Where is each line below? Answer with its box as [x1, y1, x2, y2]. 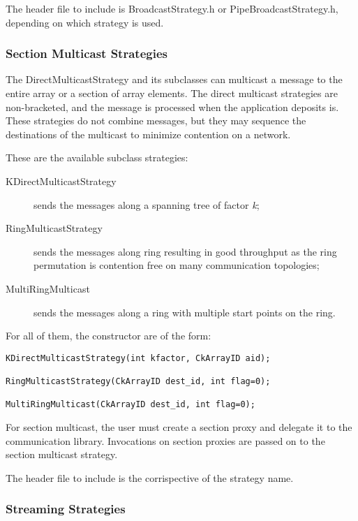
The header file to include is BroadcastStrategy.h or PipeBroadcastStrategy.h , [6, 1, 338, 15]
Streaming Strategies [6, 500, 126, 518]
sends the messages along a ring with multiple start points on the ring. [33, 304, 336, 319]
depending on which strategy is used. [6, 15, 164, 29]
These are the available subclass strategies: [6, 150, 188, 165]
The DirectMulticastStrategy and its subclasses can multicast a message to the [6, 72, 343, 87]
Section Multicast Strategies [6, 45, 167, 62]
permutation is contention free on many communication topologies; [33, 258, 320, 272]
